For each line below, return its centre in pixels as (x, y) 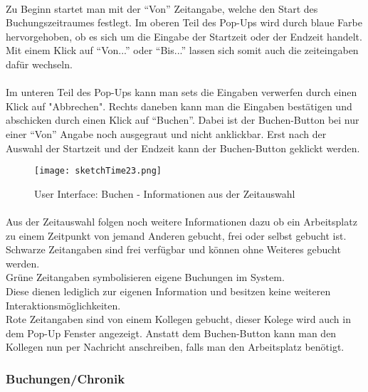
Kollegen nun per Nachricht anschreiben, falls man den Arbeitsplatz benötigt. (175, 347)
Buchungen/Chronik (65, 378)
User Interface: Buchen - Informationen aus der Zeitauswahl (165, 193)
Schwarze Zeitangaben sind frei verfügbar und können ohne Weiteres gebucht (173, 249)
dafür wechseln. (39, 64)
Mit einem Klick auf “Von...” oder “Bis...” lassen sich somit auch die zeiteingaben (182, 50)
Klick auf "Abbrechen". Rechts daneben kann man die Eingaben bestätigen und (179, 106)
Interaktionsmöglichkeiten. (63, 305)
